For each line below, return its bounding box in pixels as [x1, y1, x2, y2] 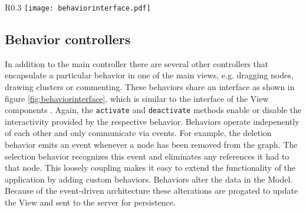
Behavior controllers [5, 30, 131, 48]
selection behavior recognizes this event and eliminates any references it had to [5, 150, 289, 162]
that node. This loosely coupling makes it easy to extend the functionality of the [5, 161, 296, 174]
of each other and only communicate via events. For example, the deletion [5, 127, 272, 139]
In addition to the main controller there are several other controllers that [5, 57, 269, 69]
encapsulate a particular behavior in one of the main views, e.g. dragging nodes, [5, 69, 294, 81]
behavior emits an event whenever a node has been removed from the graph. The [5, 138, 298, 151]
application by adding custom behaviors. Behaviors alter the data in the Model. [5, 173, 293, 185]
